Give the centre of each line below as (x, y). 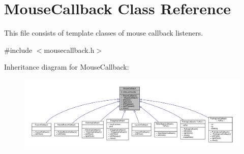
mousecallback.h (69, 50)
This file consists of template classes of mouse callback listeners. (104, 33)
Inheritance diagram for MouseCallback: (67, 67)
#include (18, 50)
